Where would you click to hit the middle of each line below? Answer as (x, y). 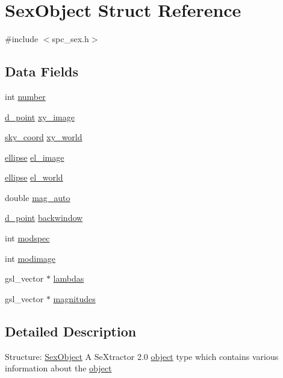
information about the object (58, 368)
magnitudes (74, 298)
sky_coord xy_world (44, 137)
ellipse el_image (35, 157)
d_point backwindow (44, 218)
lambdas (69, 278)
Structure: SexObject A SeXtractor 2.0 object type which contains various (142, 356)
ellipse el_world (34, 177)
